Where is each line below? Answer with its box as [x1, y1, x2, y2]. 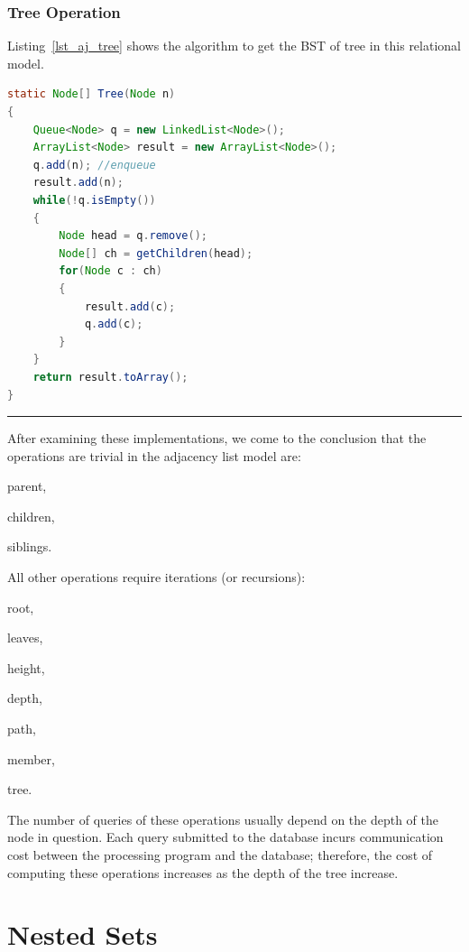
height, [7, 658, 45, 677]
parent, [7, 476, 47, 495]
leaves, [7, 628, 43, 647]
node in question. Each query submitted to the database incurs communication [7, 827, 444, 846]
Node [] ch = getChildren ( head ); [59, 246, 253, 260]
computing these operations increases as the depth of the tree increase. [7, 863, 399, 882]
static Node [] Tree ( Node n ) [7, 88, 176, 101]
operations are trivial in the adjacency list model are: [7, 446, 301, 465]
